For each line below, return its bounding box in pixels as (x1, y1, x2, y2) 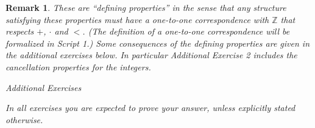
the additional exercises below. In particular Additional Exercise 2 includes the (5, 49, 297, 61)
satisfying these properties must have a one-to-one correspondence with (5, 13, 269, 25)
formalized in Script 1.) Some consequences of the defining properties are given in (5, 36, 310, 49)
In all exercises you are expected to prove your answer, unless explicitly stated (5, 101, 296, 114)
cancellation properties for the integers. (5, 60, 151, 73)
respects (5, 25, 34, 38)
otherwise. (5, 113, 43, 126)
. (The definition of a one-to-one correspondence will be (82, 25, 290, 38)
